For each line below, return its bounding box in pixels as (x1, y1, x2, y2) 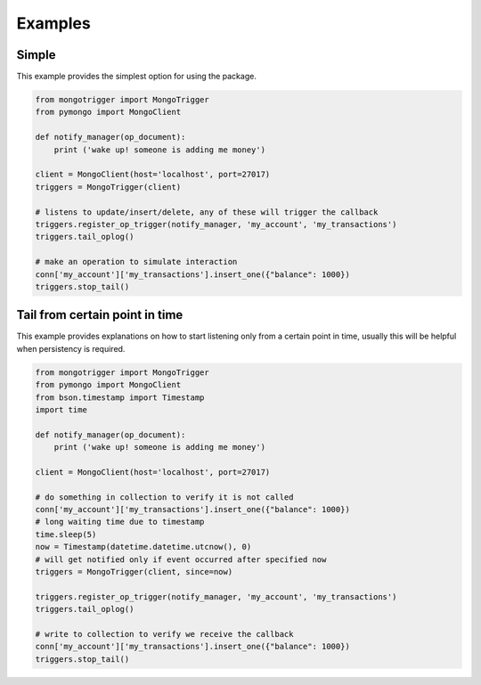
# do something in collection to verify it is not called (35, 492, 294, 502)
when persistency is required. (16, 343, 126, 354)
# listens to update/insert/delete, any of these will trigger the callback (35, 207, 379, 217)
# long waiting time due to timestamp (35, 517, 205, 527)
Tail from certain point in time (16, 307, 183, 322)
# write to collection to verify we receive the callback (35, 629, 294, 639)
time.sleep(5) (35, 529, 97, 539)
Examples (16, 13, 91, 33)
